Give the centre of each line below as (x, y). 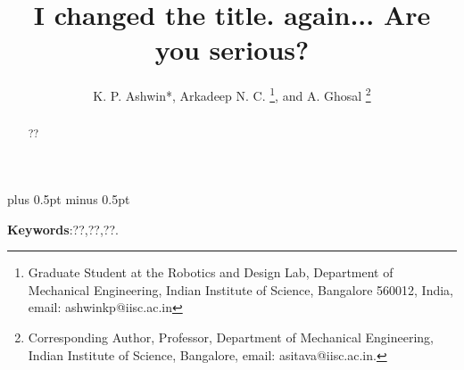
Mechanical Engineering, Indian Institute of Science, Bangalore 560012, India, (240, 289)
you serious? (232, 49)
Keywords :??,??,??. (63, 229)
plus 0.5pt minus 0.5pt (69, 199)
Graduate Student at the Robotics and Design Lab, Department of (211, 272)
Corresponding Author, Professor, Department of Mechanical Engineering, (231, 337)
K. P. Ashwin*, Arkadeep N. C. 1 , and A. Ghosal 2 (232, 94)
